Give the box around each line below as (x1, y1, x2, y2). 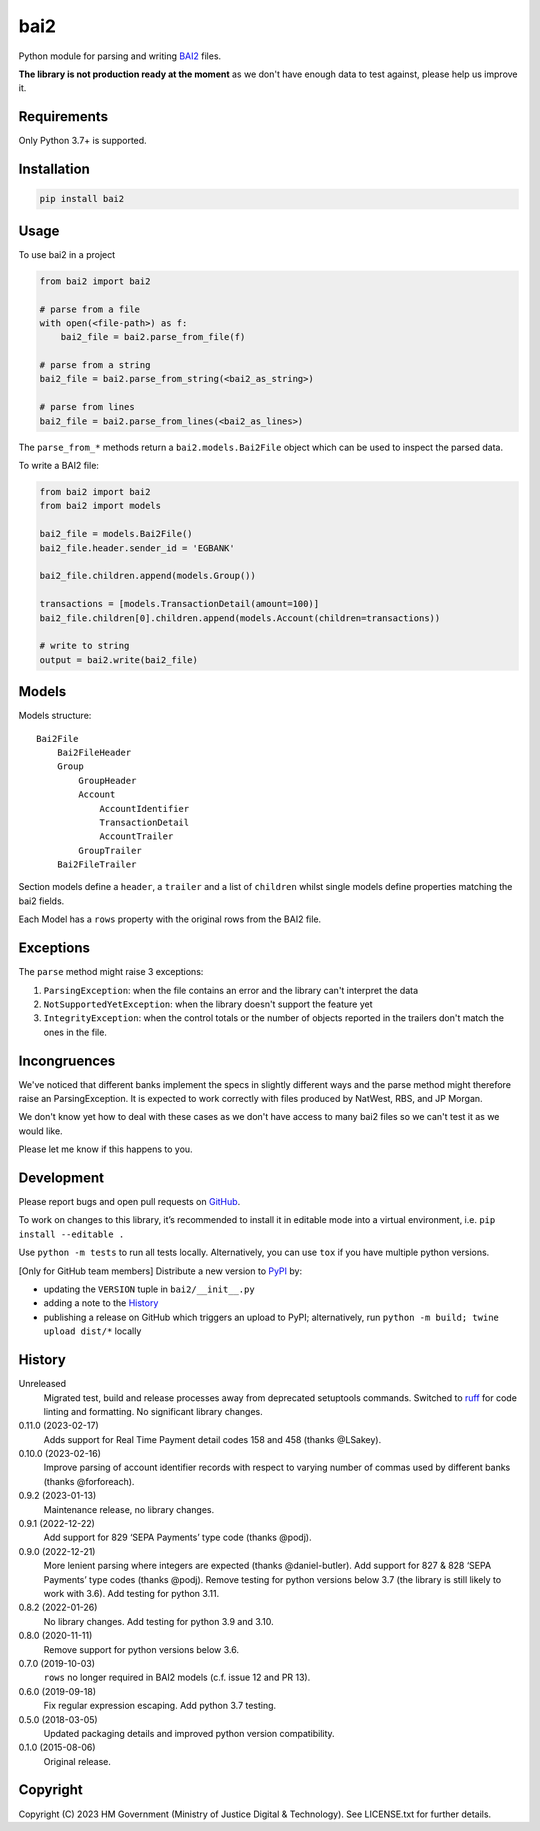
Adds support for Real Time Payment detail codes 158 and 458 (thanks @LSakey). (43, 1433, 382, 1445)
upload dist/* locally (43, 1325, 142, 1337)
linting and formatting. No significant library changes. (43, 1405, 264, 1417)
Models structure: (18, 710, 92, 722)
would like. (18, 1125, 64, 1137)
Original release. (43, 1755, 112, 1767)
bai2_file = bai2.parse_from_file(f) (60, 331, 246, 343)
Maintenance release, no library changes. (43, 1503, 215, 1515)
